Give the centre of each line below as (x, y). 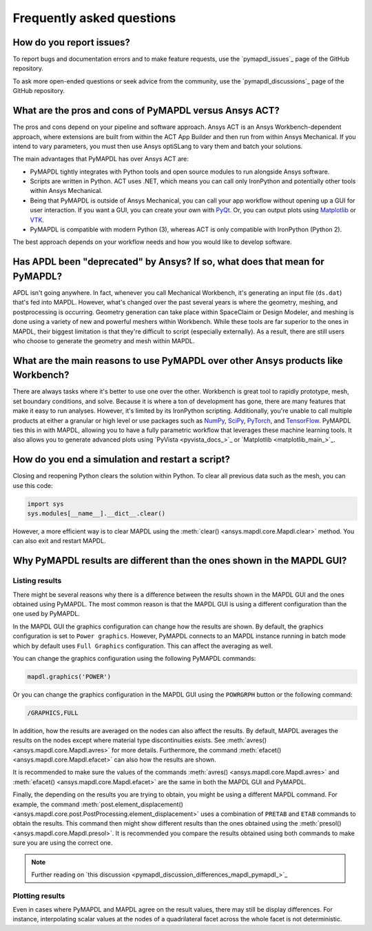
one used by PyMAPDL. (46, 614)
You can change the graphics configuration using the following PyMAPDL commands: (134, 658)
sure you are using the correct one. (63, 843)
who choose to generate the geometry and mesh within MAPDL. (104, 340)
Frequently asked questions (94, 18)
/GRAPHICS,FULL (53, 713)
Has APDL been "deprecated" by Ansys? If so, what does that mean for (169, 262)
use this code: (33, 485)
